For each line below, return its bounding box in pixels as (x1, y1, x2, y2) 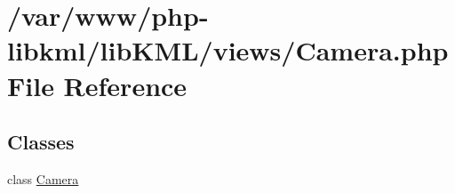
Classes (7, 128, 75, 156)
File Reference (7, 67, 188, 103)
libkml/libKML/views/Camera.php (7, 32, 449, 68)
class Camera (7, 169, 79, 188)
